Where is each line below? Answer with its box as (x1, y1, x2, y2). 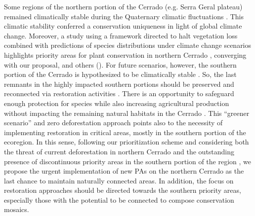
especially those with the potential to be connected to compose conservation (4, 194, 234, 205)
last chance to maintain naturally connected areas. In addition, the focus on (4, 175, 234, 185)
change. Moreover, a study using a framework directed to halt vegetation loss (4, 30, 238, 40)
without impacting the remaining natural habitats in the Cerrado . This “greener (4, 108, 250, 118)
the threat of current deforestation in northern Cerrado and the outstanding (4, 146, 235, 156)
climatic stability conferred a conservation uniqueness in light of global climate (4, 21, 242, 31)
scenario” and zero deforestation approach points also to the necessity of (4, 117, 223, 128)
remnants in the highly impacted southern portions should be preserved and (4, 78, 234, 89)
